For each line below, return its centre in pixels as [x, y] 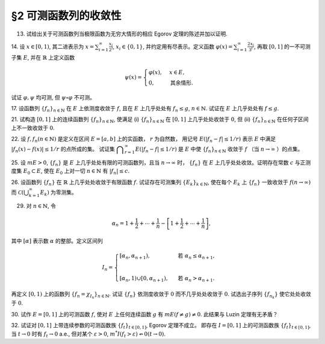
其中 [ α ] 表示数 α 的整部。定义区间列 [57, 240]
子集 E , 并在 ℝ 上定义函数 [43, 57]
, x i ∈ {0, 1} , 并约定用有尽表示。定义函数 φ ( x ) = [173, 47]
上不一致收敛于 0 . [33, 128]
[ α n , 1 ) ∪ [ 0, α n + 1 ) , [144, 279]
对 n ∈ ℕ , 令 [41, 205]
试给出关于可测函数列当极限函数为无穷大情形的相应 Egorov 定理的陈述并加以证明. [127, 34]
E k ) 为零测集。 [59, 193]
